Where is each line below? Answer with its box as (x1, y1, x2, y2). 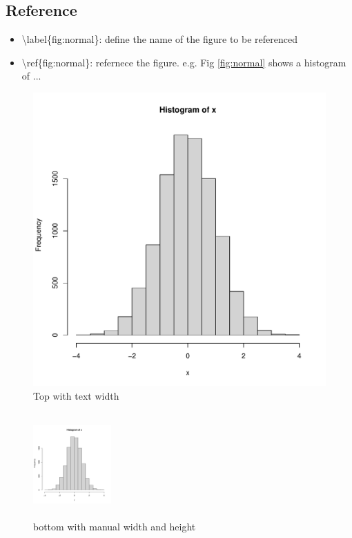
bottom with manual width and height (33, 519, 196, 533)
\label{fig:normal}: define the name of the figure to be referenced (21, 32, 297, 46)
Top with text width (33, 388, 119, 402)
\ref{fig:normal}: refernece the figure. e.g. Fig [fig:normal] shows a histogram (21, 55, 346, 69)
